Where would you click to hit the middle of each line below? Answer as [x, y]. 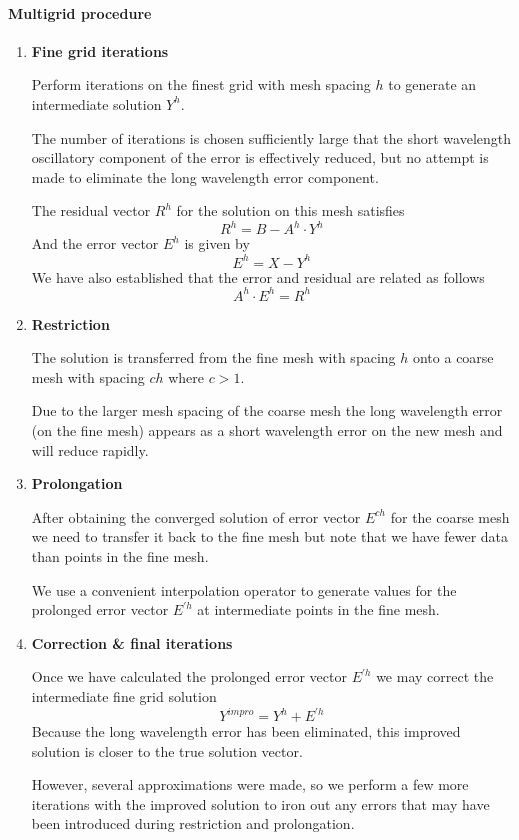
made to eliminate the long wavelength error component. [205, 176]
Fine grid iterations [100, 50]
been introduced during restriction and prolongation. [193, 823]
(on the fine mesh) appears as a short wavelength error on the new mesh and [267, 430]
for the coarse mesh [450, 516]
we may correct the [435, 676]
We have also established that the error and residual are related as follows [258, 276]
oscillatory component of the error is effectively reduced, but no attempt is [260, 157]
